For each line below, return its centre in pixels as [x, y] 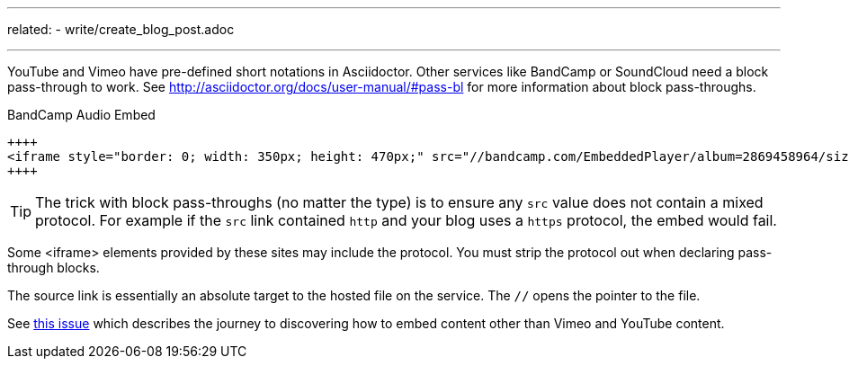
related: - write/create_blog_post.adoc [121, 29]
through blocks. [54, 268]
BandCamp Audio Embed [81, 115]
